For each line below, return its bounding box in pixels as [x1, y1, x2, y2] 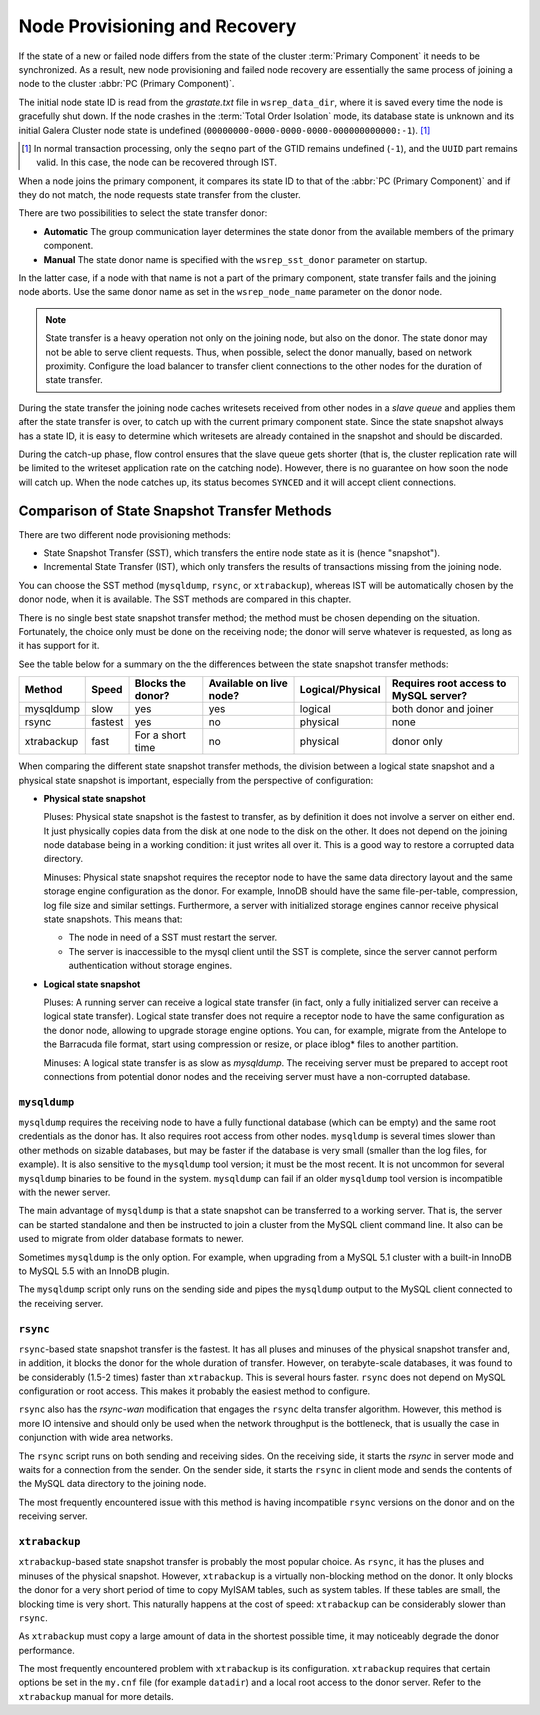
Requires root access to [391, 676, 507, 690]
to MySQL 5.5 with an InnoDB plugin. [18, 1265, 170, 1277]
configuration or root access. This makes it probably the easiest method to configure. [18, 1385, 371, 1397]
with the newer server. [18, 1186, 111, 1199]
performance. [18, 1644, 75, 1656]
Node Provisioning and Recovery [18, 15, 297, 37]
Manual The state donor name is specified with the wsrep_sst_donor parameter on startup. [43, 253, 428, 265]
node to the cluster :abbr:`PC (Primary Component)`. [18, 78, 235, 90]
